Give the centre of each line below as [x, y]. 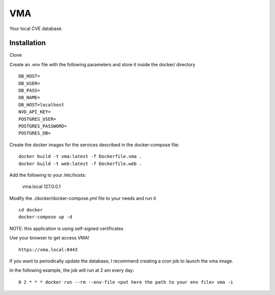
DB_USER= [29, 83]
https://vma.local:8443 [48, 249]
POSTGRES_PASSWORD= [43, 126]
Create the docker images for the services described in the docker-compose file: [94, 145]
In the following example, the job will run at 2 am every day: [72, 271]
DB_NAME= [29, 98]
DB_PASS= [29, 91]
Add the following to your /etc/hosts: [48, 175]
